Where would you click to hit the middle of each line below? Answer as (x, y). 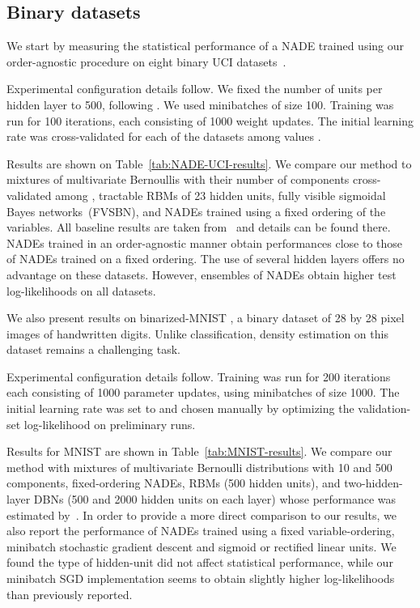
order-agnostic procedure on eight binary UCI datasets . (146, 61)
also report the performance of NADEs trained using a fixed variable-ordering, (201, 531)
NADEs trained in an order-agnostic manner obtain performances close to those (205, 242)
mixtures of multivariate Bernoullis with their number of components (178, 179)
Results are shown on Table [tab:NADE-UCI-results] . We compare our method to (209, 163)
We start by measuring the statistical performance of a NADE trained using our (206, 46)
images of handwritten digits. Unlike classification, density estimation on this (197, 333)
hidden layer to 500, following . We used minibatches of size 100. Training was (200, 104)
